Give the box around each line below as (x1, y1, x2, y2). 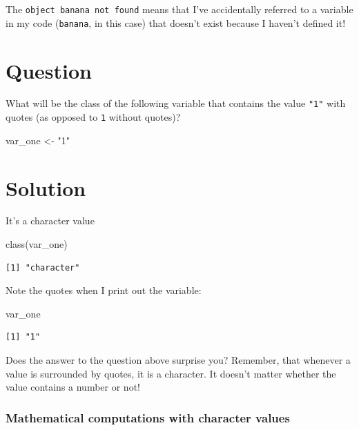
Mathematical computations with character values (6, 409, 290, 426)
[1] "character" (6, 262, 80, 273)
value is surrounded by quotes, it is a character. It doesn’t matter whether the (6, 366, 336, 380)
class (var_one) (6, 237, 68, 251)
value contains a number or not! (6, 380, 140, 394)
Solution (6, 173, 86, 202)
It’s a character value (6, 213, 95, 228)
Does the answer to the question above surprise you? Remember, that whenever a (6, 353, 351, 367)
